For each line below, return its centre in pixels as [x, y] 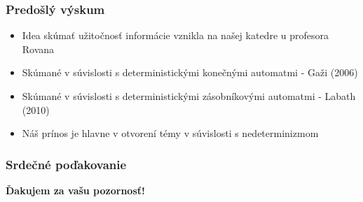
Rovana [38, 49]
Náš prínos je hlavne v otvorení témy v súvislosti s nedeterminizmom [170, 133]
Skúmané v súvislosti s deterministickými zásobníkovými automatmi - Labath [189, 96]
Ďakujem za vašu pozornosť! [75, 190]
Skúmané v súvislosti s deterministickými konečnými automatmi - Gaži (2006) [190, 72]
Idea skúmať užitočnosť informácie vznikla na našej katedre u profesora [175, 35]
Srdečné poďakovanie [66, 164]
